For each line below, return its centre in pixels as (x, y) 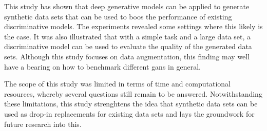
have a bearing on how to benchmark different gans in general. (102, 66)
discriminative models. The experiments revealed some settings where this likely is (133, 26)
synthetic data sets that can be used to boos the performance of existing (118, 16)
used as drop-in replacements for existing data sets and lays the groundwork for (129, 113)
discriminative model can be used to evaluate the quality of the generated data (128, 46)
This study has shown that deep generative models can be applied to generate (127, 6)
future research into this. (43, 124)
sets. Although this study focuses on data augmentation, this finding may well (127, 56)
